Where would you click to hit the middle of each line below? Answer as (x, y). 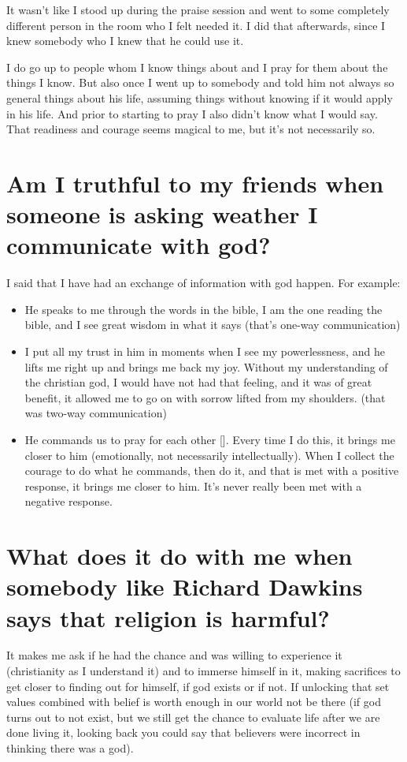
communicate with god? (139, 245)
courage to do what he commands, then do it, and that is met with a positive (212, 471)
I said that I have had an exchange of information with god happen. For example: (203, 283)
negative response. (68, 501)
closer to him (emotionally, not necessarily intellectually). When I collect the (209, 455)
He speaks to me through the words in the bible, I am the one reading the (203, 309)
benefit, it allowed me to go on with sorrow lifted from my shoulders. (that (205, 397)
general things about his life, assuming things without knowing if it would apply (200, 97)
